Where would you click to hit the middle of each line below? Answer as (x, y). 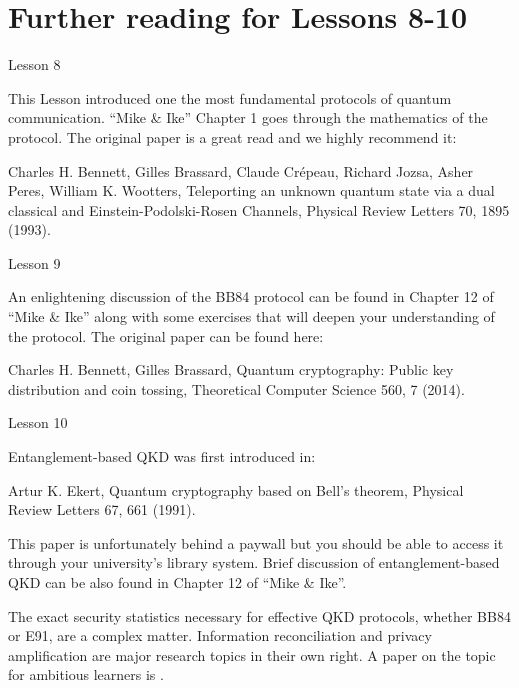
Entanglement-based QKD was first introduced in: (162, 456)
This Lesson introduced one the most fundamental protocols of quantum (230, 97)
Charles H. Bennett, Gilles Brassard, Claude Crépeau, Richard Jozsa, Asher (241, 170)
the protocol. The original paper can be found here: (166, 335)
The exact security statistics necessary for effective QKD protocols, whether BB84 (259, 615)
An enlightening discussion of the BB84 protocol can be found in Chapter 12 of (251, 296)
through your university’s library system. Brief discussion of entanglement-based (254, 562)
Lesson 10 (38, 422)
